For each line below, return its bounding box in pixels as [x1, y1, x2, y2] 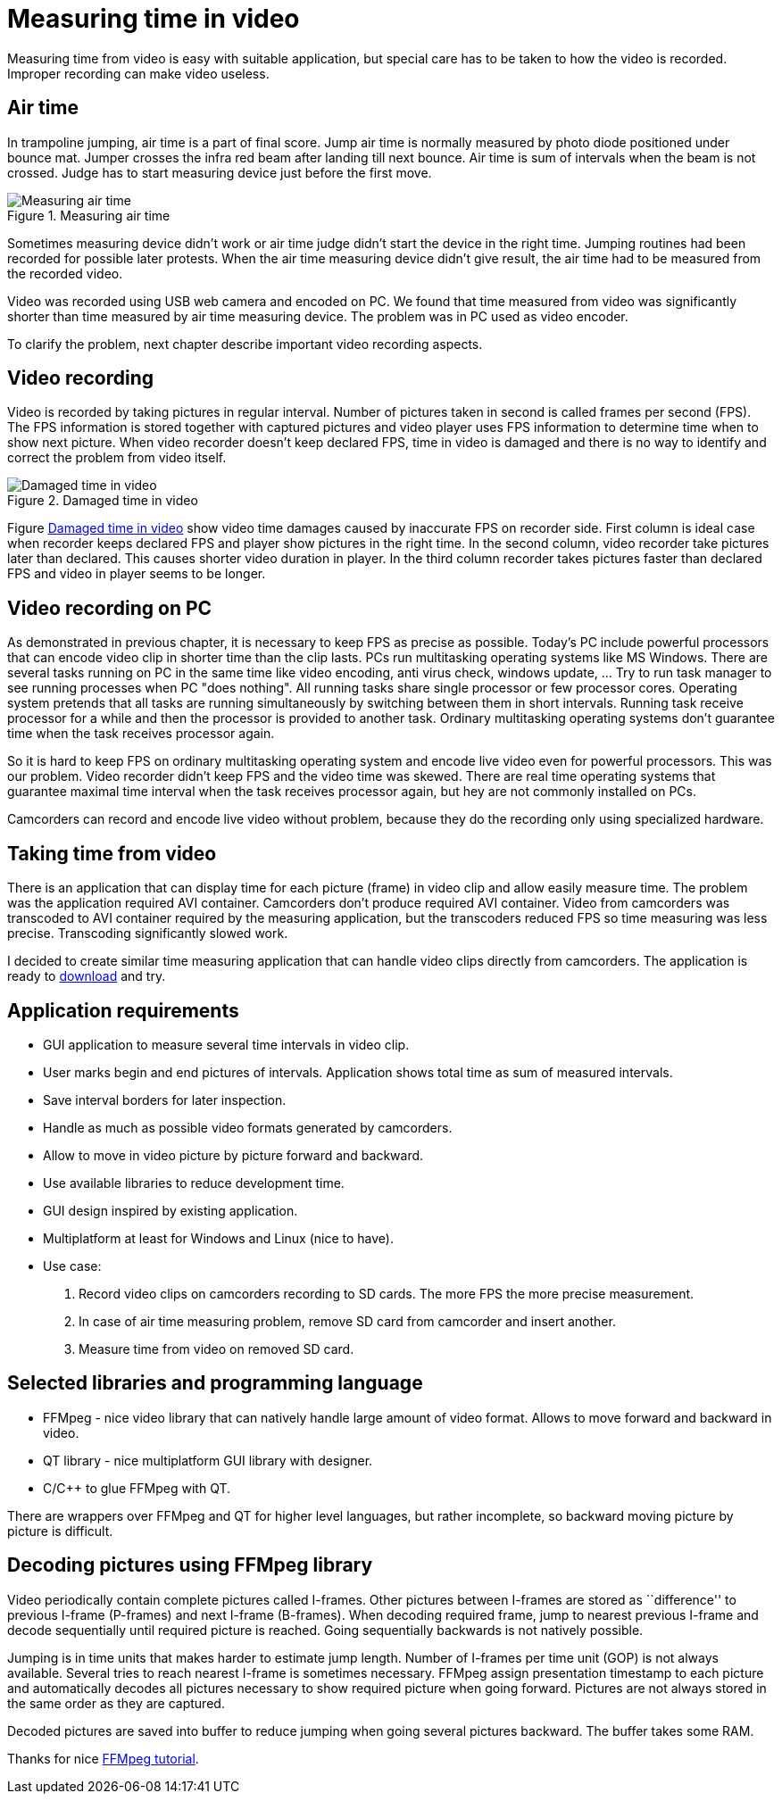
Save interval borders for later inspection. [43, 1091, 287, 1108]
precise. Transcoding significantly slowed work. [7, 925, 288, 942]
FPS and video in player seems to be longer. [7, 566, 266, 582]
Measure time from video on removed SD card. [79, 1340, 354, 1357]
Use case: [43, 1257, 102, 1274]
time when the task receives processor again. [7, 726, 275, 742]
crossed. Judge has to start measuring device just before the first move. [7, 164, 432, 180]
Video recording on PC [7, 596, 212, 619]
